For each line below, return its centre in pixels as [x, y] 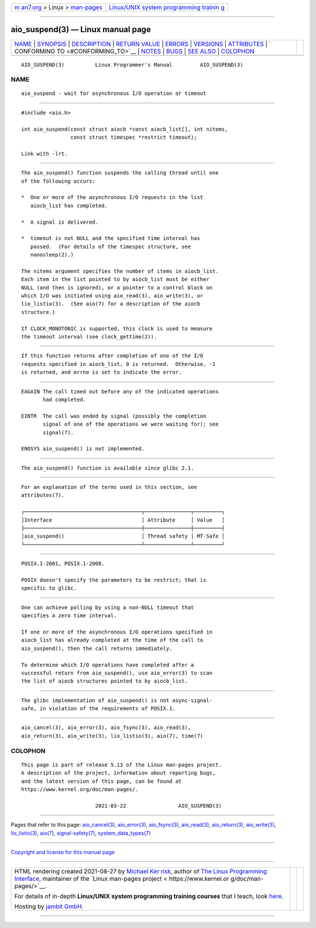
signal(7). [59, 432]
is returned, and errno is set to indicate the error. [102, 372]
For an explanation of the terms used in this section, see [109, 487]
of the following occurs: [59, 181]
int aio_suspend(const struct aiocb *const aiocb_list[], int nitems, [125, 129]
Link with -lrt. [44, 153]
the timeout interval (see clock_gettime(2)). [89, 337]
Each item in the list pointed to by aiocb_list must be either [116, 279]
